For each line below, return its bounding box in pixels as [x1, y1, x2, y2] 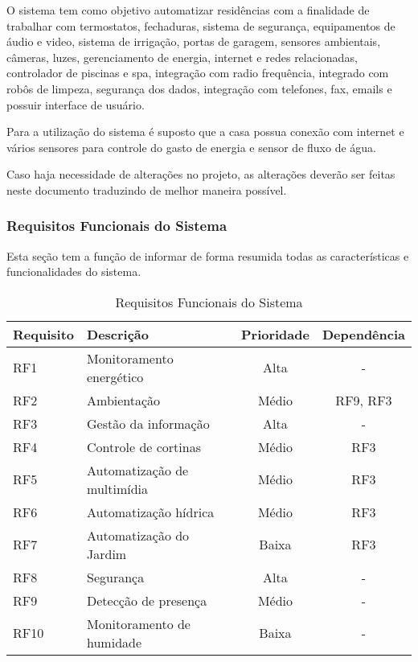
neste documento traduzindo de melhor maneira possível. [6, 181, 287, 198]
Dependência [322, 324, 405, 343]
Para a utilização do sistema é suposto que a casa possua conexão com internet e [6, 123, 404, 140]
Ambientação [87, 390, 161, 409]
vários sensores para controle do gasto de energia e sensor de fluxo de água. [6, 138, 376, 155]
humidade [87, 632, 142, 652]
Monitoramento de [87, 614, 191, 633]
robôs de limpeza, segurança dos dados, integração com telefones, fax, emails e [6, 80, 392, 97]
